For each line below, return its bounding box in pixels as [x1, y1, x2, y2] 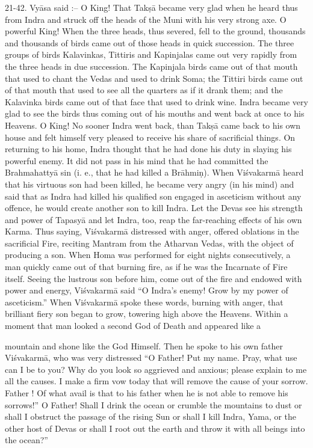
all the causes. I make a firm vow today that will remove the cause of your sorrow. [5, 375, 308, 387]
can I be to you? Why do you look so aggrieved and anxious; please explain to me [5, 363, 307, 375]
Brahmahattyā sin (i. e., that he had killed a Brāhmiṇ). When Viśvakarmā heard [5, 166, 304, 179]
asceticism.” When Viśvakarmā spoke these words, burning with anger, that [5, 295, 284, 308]
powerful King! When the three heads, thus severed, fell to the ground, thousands [5, 25, 306, 37]
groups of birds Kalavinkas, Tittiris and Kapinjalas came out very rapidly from [5, 48, 297, 61]
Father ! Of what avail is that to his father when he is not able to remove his [5, 387, 288, 399]
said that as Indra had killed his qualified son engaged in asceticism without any [5, 189, 302, 202]
